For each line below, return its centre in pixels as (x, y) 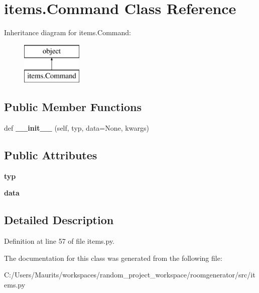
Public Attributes (51, 155)
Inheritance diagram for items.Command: (68, 32)
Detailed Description (59, 220)
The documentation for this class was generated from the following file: (113, 258)
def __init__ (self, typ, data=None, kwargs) (77, 128)
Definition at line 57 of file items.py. (59, 241)
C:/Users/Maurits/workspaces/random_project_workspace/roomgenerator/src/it (130, 275)
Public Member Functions (73, 107)
